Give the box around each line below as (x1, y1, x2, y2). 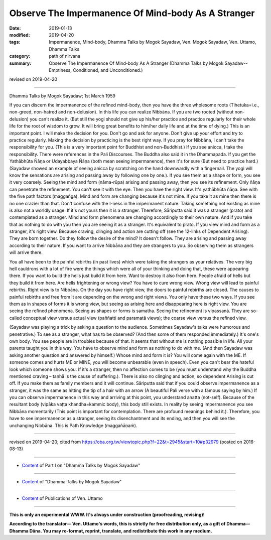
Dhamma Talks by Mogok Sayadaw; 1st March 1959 (9, 93, 115, 99)
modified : (9, 32, 30, 38)
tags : (9, 39, 21, 45)
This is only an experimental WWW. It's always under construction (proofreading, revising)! (9, 511, 205, 517)
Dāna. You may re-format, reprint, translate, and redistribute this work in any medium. (29, 527, 213, 534)
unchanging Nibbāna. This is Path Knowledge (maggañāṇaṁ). (9, 422, 138, 429)
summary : (9, 60, 32, 66)
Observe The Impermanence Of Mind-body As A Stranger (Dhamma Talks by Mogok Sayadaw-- (49, 60, 248, 66)
